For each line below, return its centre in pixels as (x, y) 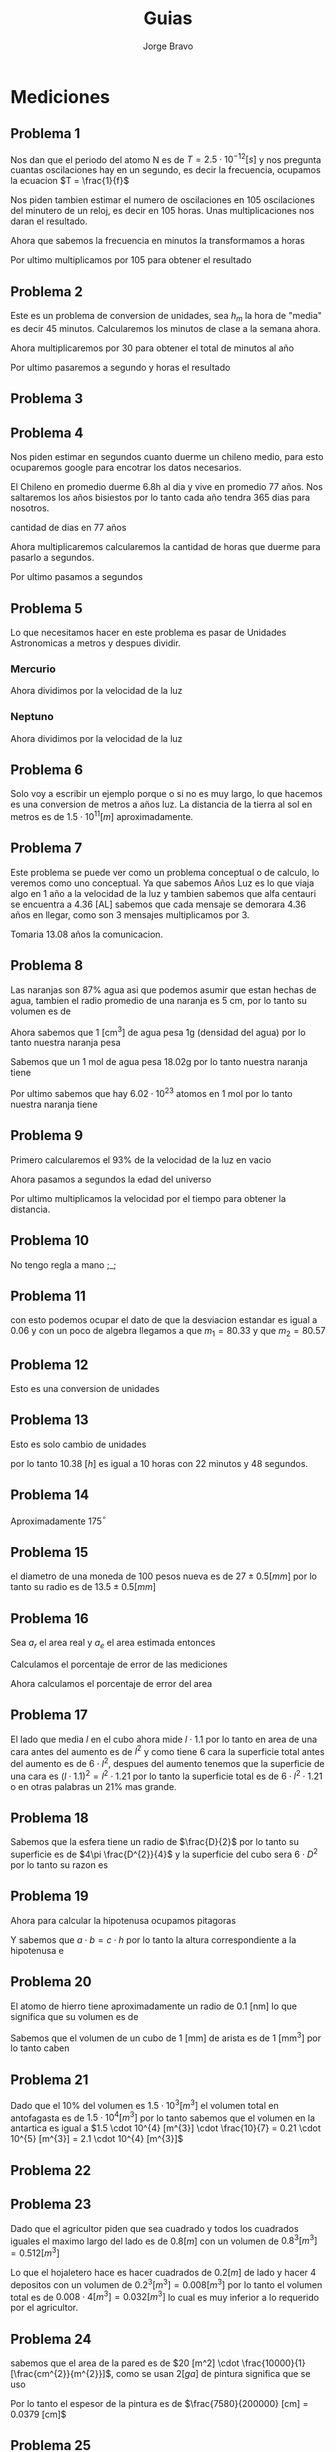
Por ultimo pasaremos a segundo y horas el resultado (120, 368)
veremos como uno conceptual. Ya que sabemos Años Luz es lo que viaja (162, 883)
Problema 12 (49, 1364)
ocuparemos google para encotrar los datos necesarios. (126, 468)
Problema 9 (46, 1135)
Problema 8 (46, 965)
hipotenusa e (37, 1950)
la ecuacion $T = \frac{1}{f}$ (70, 181)
